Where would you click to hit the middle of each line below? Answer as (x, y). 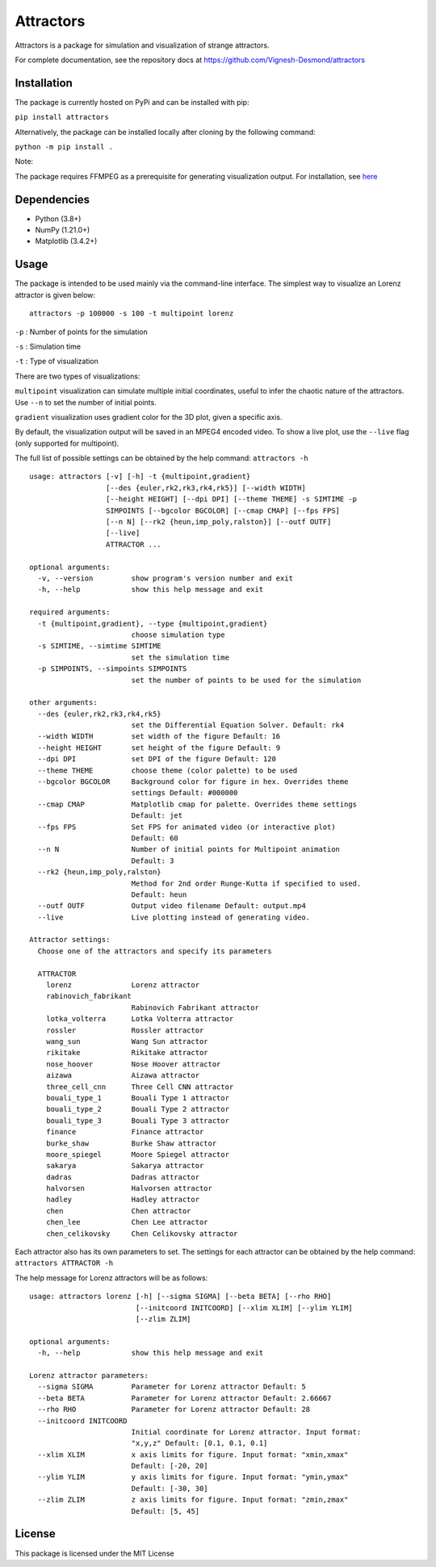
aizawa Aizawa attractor (123, 1075)
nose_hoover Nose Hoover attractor (133, 1064)
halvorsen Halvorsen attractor (129, 1188)
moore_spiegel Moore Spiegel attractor (138, 1154)
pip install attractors (62, 117)
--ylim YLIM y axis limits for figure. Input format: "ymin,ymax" (193, 1477)
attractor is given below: (55, 295)
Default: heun (159, 895)
